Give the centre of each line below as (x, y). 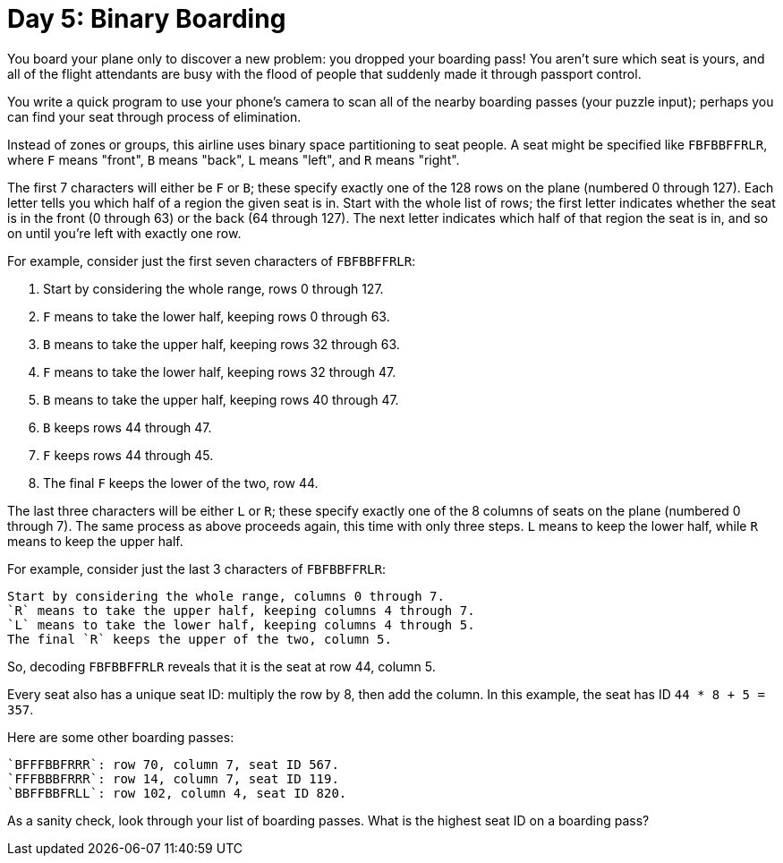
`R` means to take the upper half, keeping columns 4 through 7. (241, 610)
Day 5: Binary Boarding (147, 19)
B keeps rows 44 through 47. (128, 427)
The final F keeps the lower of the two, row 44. (181, 483)
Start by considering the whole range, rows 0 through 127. (213, 288)
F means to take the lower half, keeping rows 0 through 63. (217, 316)
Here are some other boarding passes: (121, 737)
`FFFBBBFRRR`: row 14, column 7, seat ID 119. (173, 778)
